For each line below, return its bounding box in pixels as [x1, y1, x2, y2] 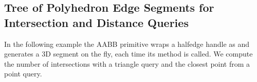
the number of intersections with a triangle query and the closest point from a [4, 58, 250, 69]
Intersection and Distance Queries [4, 14, 189, 30]
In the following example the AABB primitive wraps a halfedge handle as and [4, 38, 250, 49]
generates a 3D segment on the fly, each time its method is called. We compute [4, 48, 253, 59]
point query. [4, 68, 42, 79]
